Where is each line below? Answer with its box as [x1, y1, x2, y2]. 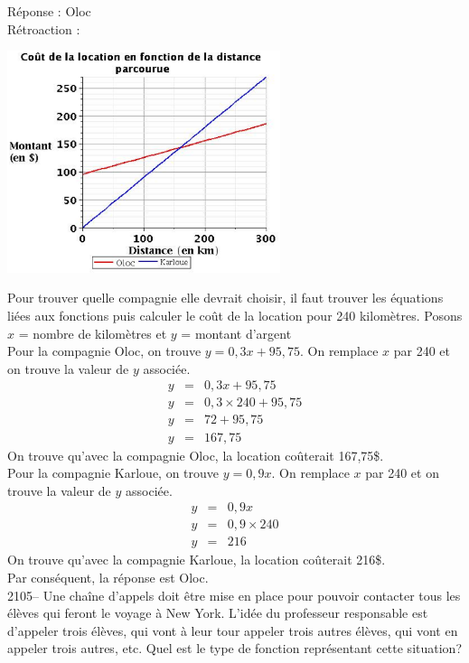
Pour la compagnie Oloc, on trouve [7, 341, 202, 360]
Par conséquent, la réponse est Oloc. [7, 568, 209, 586]
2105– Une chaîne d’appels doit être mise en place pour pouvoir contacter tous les [7, 585, 461, 604]
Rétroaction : [7, 19, 80, 38]
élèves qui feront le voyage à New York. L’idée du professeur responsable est [7, 603, 428, 622]
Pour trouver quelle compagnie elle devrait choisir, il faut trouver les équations [7, 288, 444, 307]
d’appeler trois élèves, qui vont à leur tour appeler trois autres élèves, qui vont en [7, 621, 458, 640]
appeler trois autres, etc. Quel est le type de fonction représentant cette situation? [7, 639, 462, 658]
